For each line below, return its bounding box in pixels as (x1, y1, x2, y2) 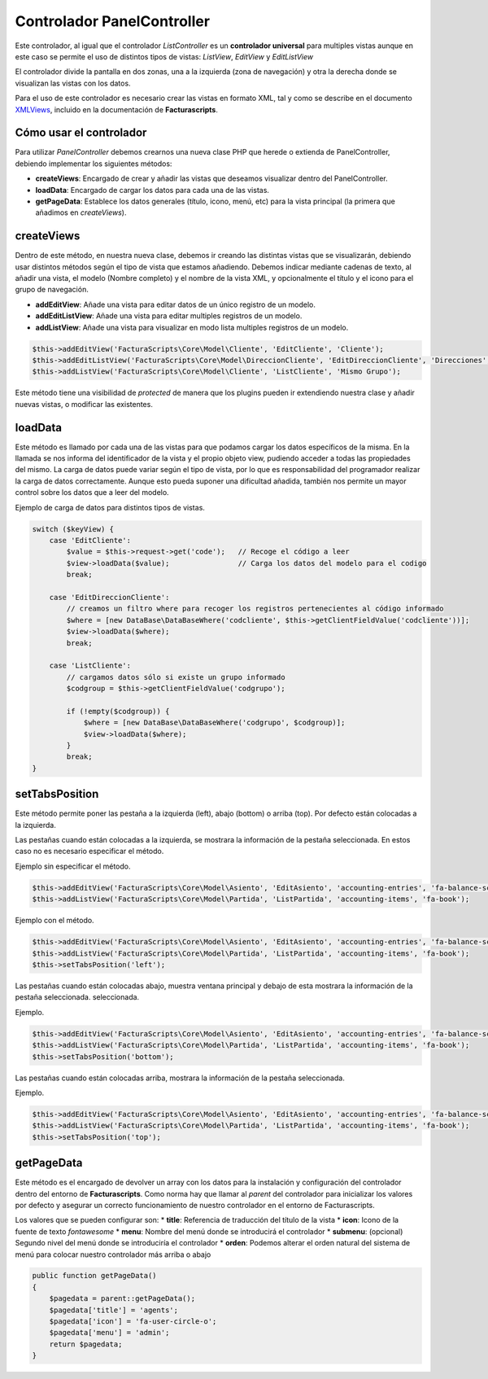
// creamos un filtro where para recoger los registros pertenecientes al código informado (66, 604, 444, 614)
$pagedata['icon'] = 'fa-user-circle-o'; (49, 1317, 217, 1326)
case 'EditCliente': (49, 536, 132, 545)
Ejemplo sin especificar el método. (15, 861, 131, 871)
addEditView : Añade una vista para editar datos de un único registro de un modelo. (35, 300, 316, 309)
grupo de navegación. (15, 285, 89, 295)
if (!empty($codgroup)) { (66, 707, 170, 716)
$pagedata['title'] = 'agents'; (49, 1305, 179, 1315)
